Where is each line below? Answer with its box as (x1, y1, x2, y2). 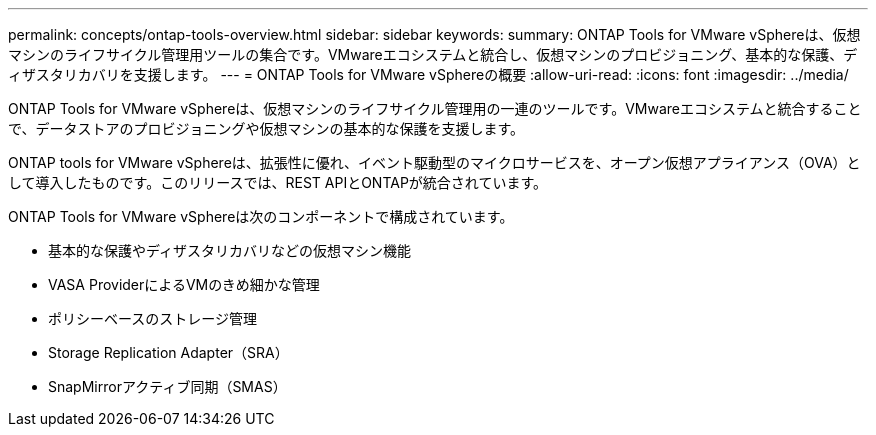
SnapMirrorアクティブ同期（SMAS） (48, 378, 287, 395)
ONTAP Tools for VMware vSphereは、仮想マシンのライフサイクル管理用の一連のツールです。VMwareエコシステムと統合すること (8, 100, 862, 117)
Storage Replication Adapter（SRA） (48, 344, 289, 361)
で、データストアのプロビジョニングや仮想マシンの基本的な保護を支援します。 (8, 120, 525, 137)
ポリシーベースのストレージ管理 (48, 310, 258, 327)
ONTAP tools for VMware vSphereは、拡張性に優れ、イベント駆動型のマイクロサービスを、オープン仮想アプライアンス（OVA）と (8, 154, 861, 171)
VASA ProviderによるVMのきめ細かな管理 (48, 276, 320, 293)
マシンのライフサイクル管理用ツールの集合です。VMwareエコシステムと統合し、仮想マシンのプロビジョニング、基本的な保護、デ (8, 46, 858, 63)
